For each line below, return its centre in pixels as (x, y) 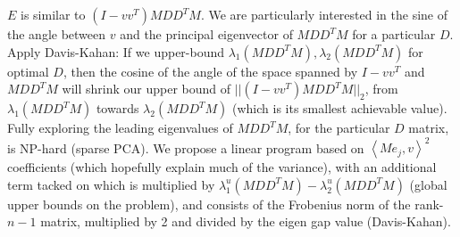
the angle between (57, 34)
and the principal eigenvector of (206, 34)
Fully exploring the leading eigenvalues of (120, 128)
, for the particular (339, 128)
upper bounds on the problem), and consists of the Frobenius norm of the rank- (226, 204)
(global (428, 184)
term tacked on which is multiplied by (111, 184)
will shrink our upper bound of (146, 89)
